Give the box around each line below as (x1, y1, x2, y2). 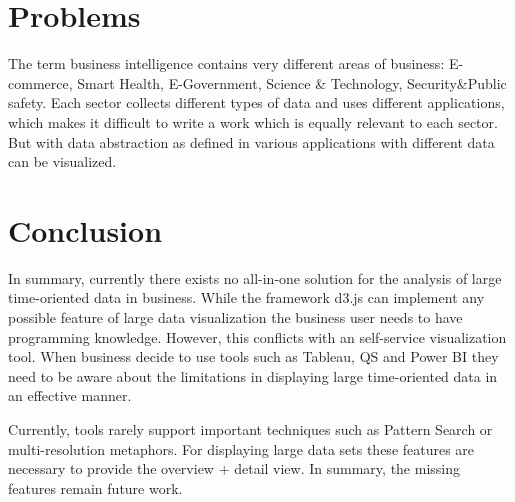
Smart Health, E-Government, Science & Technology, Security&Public (77, 72, 507, 93)
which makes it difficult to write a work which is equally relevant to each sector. (8, 111, 498, 132)
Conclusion (8, 209, 163, 250)
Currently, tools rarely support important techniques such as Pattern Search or (8, 418, 493, 439)
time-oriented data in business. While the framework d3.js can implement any (8, 287, 485, 308)
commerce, (8, 72, 73, 93)
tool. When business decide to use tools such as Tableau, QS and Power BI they (8, 346, 499, 367)
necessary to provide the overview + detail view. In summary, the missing (8, 458, 461, 479)
